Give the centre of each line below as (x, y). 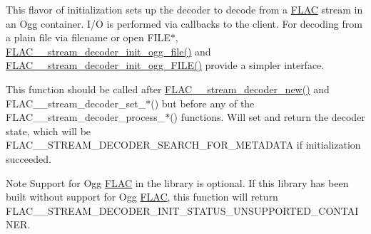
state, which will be (49, 131)
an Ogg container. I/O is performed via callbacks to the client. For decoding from (184, 23)
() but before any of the (203, 103)
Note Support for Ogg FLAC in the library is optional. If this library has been (177, 182)
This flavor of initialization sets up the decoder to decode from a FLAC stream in (184, 9)
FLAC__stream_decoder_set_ (76, 103)
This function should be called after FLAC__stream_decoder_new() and (168, 89)
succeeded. (29, 158)
